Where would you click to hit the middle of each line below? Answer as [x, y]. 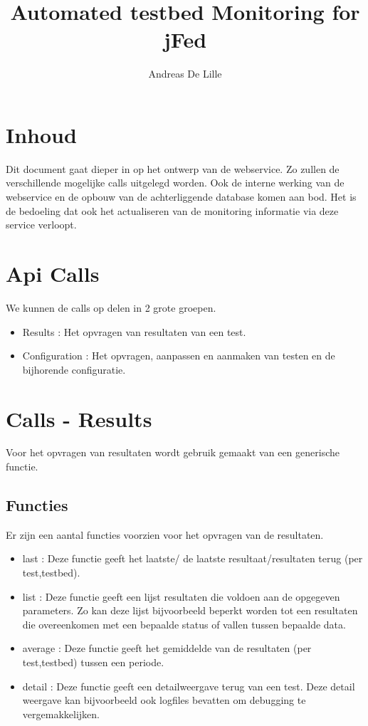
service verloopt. [41, 225]
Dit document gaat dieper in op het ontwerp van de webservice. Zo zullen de [173, 168]
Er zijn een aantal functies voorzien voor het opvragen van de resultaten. [165, 534]
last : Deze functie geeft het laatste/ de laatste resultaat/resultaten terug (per [193, 558]
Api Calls [53, 273]
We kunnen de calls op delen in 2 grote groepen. [111, 307]
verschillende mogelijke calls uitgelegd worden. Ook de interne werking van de [175, 183]
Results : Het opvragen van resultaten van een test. [134, 331]
